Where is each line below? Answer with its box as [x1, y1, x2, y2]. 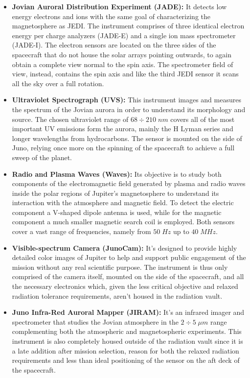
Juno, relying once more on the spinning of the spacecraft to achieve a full [12, 142, 235, 153]
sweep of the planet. [12, 152, 72, 162]
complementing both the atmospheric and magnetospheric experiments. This [12, 326, 242, 336]
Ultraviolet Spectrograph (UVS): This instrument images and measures [12, 94, 241, 105]
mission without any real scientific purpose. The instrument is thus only [12, 261, 228, 272]
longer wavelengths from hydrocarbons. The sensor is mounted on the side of [12, 133, 242, 143]
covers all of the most [170, 114, 235, 124]
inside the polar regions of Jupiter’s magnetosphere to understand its [12, 188, 219, 198]
